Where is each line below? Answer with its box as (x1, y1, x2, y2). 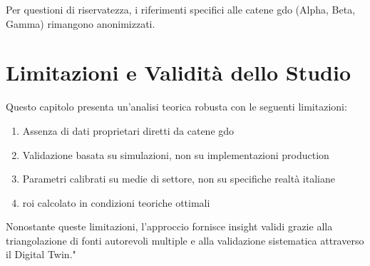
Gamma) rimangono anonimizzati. (6, 16, 155, 31)
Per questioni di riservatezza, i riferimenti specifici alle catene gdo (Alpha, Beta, (6, 2, 356, 16)
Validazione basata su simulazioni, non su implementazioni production (22, 147, 329, 162)
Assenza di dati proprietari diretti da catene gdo (22, 123, 235, 138)
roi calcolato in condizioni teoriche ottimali (22, 195, 210, 210)
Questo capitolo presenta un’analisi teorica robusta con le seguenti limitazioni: (6, 99, 347, 114)
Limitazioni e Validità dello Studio (6, 58, 351, 87)
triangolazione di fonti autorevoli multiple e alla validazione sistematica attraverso (6, 232, 364, 247)
